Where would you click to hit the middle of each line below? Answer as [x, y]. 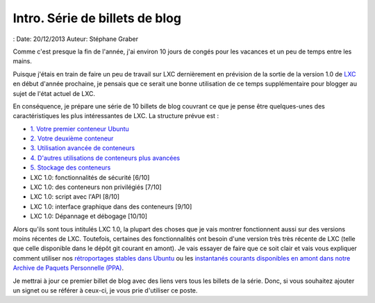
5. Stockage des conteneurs [70, 167]
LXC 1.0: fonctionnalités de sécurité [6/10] [90, 177]
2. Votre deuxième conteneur [72, 138]
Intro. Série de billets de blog [97, 18]
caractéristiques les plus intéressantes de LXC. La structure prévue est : [116, 116]
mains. [23, 61]
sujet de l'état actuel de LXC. [54, 93]
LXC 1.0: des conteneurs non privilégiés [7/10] [96, 187]
